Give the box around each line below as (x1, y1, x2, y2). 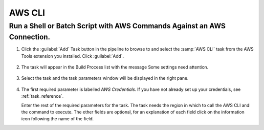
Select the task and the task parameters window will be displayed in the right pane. (21, 75, 189, 81)
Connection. (9, 32, 51, 42)
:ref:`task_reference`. (21, 93, 64, 99)
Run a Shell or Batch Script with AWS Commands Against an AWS (9, 22, 226, 30)
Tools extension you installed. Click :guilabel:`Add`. (21, 53, 124, 59)
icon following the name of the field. (21, 116, 94, 122)
